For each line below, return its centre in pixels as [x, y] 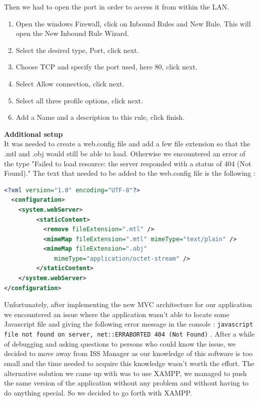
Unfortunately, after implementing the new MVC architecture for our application [128, 304]
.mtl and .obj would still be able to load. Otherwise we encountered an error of [125, 153]
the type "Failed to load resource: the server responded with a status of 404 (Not [128, 163]
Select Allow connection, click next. [70, 83]
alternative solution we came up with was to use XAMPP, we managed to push [125, 373]
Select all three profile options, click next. [79, 100]
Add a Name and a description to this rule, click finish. [100, 117]
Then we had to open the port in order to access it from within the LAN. [117, 6]
